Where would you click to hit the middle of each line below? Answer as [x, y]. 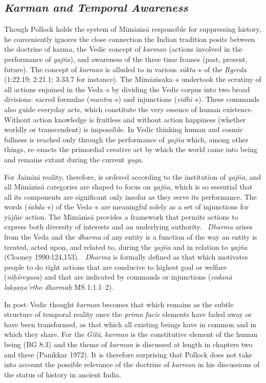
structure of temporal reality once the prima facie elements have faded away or [128, 314]
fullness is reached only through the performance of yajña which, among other [126, 139]
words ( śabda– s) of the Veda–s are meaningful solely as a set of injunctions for [127, 207]
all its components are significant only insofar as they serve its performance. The [130, 196]
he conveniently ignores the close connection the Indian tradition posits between [130, 39]
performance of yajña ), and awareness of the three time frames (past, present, [126, 59]
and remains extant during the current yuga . [74, 159]
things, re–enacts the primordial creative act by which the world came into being [131, 149]
